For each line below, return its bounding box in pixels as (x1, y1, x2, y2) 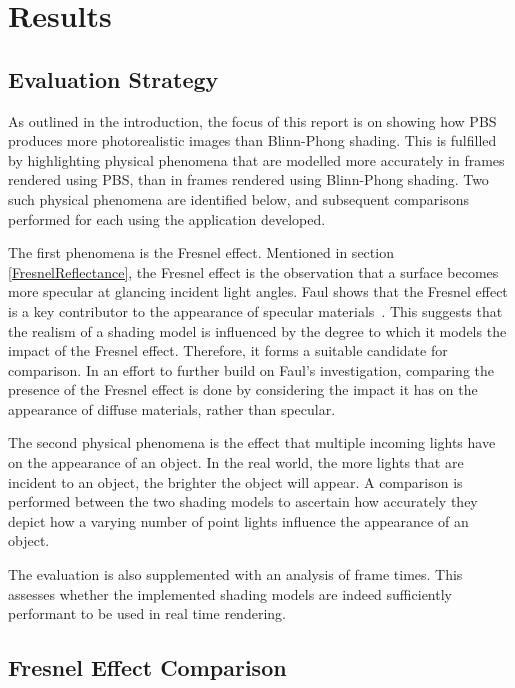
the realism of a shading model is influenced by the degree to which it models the (8, 320, 507, 341)
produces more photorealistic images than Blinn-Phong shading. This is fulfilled (8, 130, 497, 151)
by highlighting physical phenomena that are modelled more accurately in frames (8, 149, 505, 170)
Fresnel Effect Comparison (8, 652, 287, 683)
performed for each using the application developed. (8, 208, 326, 229)
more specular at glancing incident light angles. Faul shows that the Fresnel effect (8, 281, 508, 302)
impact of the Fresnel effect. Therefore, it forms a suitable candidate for (8, 340, 448, 361)
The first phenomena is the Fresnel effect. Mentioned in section (8, 242, 394, 263)
